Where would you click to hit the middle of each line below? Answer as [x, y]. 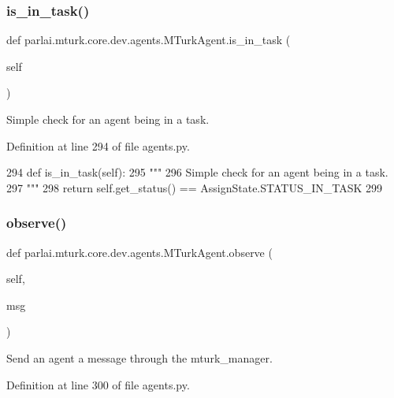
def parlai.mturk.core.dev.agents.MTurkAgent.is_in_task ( [149, 40]
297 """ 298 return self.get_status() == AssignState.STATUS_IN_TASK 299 [195, 187]
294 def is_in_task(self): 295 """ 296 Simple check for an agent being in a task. [197, 172]
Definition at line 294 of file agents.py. [98, 145]
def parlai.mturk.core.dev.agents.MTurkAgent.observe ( [139, 252]
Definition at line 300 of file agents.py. [98, 384]
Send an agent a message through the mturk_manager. [139, 357]
